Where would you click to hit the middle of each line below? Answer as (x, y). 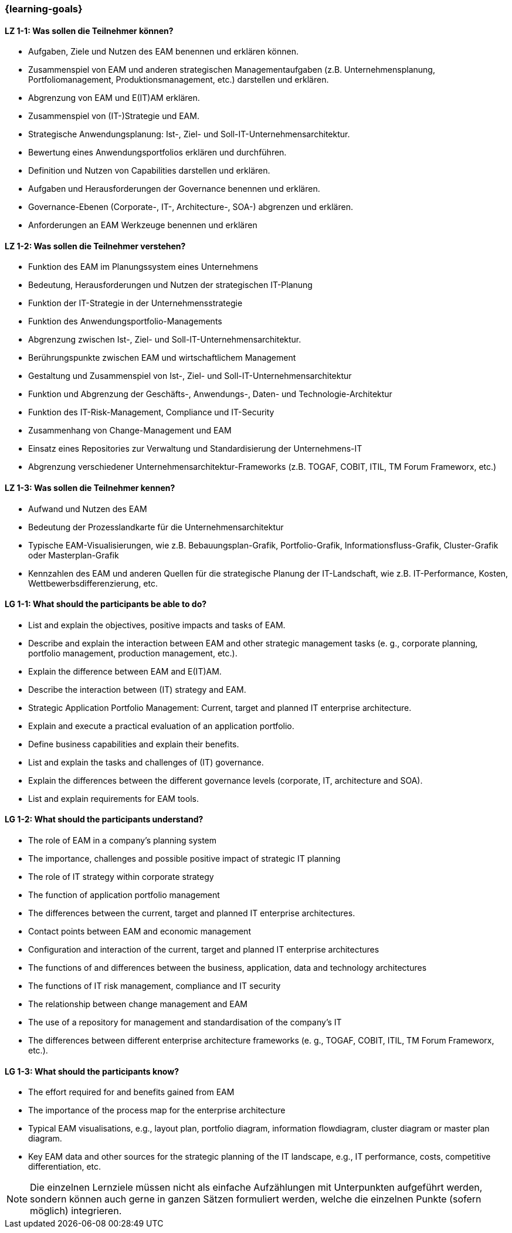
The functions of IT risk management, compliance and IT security (155, 986)
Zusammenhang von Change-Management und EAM (130, 431)
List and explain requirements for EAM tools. (113, 798)
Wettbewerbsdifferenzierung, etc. (93, 583)
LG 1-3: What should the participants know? (92, 1071)
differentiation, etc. (65, 1167)
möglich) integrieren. (76, 1211)
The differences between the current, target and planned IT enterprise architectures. (192, 913)
